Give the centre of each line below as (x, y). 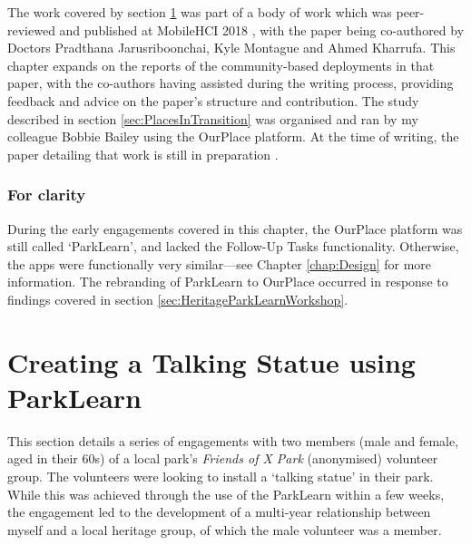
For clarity (47, 195)
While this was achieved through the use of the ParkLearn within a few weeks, (226, 494)
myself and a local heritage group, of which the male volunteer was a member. (225, 529)
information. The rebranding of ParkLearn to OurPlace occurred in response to (228, 282)
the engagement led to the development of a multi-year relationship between (219, 512)
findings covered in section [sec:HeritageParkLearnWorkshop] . (178, 299)
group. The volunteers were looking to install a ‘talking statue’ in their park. (221, 477)
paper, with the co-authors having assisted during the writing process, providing (231, 83)
